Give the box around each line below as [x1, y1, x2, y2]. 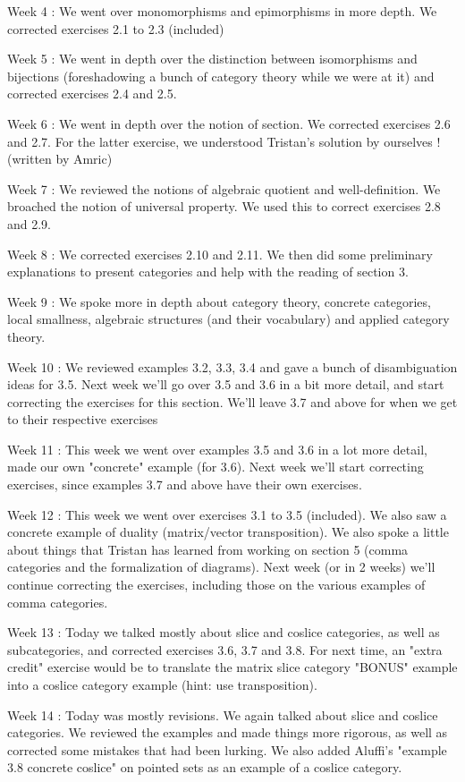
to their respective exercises [7, 410, 158, 429]
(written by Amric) [7, 149, 113, 168]
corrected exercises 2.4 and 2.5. [7, 84, 177, 103]
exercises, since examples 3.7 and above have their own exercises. [7, 475, 362, 494]
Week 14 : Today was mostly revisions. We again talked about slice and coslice [7, 705, 438, 724]
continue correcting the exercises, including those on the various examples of [7, 575, 426, 594]
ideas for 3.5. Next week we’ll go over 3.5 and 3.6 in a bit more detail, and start [7, 375, 444, 394]
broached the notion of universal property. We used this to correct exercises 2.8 [7, 197, 441, 216]
